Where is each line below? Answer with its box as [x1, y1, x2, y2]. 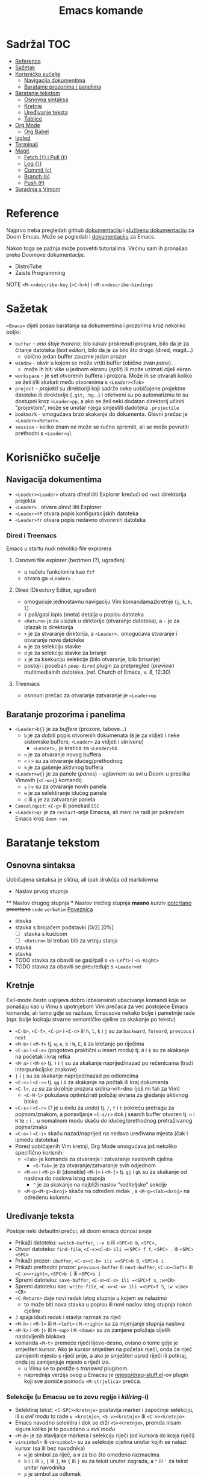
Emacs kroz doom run [14, 815, 67, 822]
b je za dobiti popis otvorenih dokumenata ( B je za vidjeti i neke [23, 732, 180, 739]
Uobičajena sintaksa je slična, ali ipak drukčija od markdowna [6, 876, 158, 883]
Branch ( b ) [23, 172, 50, 180]
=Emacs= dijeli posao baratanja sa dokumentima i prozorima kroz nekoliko [6, 322, 186, 329]
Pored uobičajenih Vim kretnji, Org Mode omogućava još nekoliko [14, 1143, 178, 1150]
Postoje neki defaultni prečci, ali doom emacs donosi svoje [6, 1227, 152, 1234]
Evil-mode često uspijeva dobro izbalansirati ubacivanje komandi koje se [6, 996, 187, 1003]
